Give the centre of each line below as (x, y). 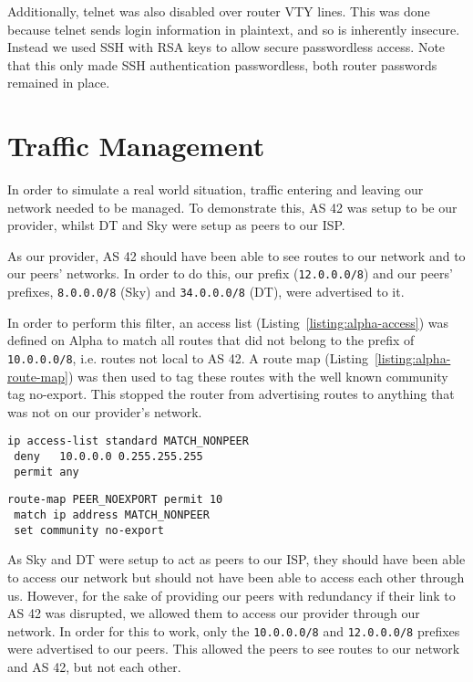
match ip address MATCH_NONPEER (112, 515)
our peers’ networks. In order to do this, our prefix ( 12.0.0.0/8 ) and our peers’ (230, 273)
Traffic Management (136, 146)
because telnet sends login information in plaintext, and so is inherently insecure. (234, 29)
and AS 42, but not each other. (94, 666)
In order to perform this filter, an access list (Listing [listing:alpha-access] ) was (228, 322)
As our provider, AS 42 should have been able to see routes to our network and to (236, 255)
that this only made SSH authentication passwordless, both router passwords (222, 64)
